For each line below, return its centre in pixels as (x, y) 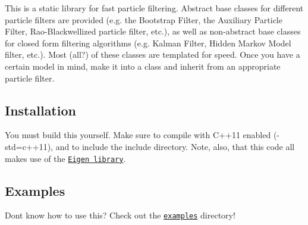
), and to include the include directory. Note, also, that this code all (171, 146)
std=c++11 (26, 146)
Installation (40, 110)
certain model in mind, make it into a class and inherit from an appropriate (143, 66)
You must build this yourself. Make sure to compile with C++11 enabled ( (141, 135)
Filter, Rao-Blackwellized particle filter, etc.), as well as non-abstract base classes (153, 31)
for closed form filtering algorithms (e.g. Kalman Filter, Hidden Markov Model (148, 43)
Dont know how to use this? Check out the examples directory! (120, 215)
